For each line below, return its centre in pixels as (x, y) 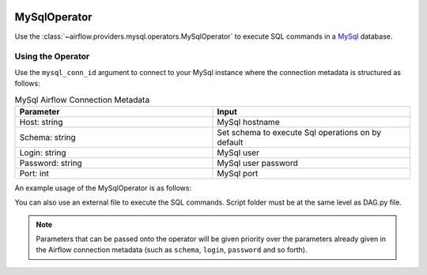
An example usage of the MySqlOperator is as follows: (103, 188)
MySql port (238, 173)
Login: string (43, 153)
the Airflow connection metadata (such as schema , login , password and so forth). (172, 250)
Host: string (41, 122)
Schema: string (48, 137)
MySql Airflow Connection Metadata (82, 100)
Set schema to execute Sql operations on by (299, 132)
